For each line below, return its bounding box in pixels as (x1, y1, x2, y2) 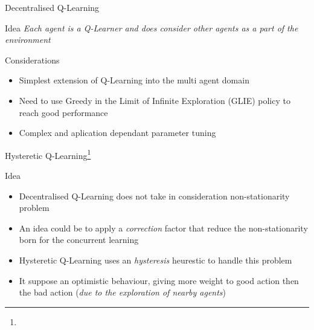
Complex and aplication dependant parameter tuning (19, 126, 216, 139)
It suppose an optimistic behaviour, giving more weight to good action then (19, 274, 299, 286)
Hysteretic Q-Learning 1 (5, 147, 91, 161)
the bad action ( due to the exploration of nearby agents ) (19, 286, 226, 299)
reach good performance (19, 106, 108, 118)
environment (5, 33, 51, 46)
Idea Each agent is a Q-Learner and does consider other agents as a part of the (5, 21, 298, 34)
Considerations (5, 53, 60, 66)
